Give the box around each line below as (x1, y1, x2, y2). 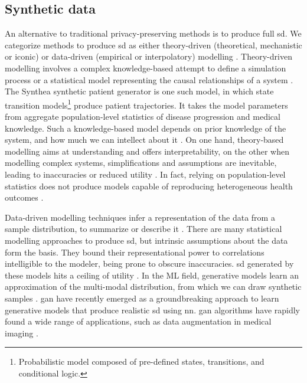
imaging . (5, 326, 38, 339)
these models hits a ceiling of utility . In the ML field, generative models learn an (5, 269, 299, 281)
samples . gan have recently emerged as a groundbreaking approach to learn (5, 292, 279, 304)
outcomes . (5, 191, 44, 204)
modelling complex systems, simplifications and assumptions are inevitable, (5, 156, 277, 169)
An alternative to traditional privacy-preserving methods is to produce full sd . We (5, 27, 302, 40)
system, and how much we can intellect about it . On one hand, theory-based (5, 133, 284, 146)
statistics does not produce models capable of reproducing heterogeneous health (5, 179, 293, 192)
